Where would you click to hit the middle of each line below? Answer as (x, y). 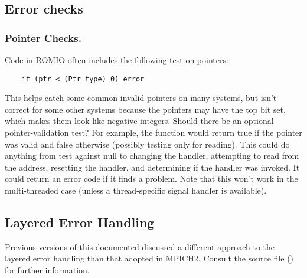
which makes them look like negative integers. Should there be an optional (139, 121)
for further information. (47, 269)
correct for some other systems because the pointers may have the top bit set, (145, 109)
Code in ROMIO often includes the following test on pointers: (117, 60)
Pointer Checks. (43, 37)
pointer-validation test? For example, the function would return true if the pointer (153, 133)
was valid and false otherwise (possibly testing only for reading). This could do (147, 144)
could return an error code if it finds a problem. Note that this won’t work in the (151, 179)
